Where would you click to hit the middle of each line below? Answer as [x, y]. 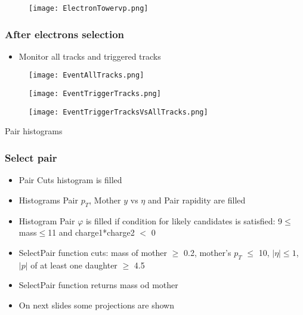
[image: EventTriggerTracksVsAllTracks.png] [118, 112]
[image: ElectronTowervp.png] [89, 8]
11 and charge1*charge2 [91, 232]
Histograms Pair [49, 200]
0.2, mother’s [208, 252]
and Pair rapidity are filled [197, 200]
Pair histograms [34, 131]
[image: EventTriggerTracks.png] [95, 94]
